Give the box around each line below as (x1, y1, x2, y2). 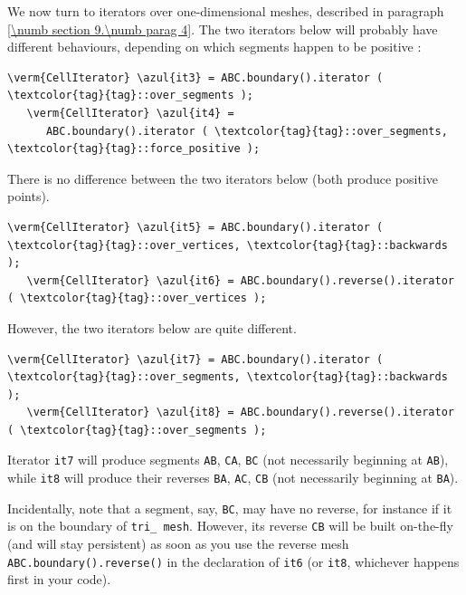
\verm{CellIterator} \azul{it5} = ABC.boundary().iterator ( (7, 220, 384, 234)
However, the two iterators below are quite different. (7, 318, 297, 337)
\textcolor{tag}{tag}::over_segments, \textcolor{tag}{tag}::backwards (7, 370, 448, 384)
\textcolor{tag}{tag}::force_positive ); (7, 142, 261, 156)
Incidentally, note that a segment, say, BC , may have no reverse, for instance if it (7, 498, 452, 517)
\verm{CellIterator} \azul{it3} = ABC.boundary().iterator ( (7, 71, 384, 84)
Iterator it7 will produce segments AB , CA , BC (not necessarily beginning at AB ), (7, 450, 449, 469)
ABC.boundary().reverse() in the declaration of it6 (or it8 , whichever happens (7, 552, 460, 571)
